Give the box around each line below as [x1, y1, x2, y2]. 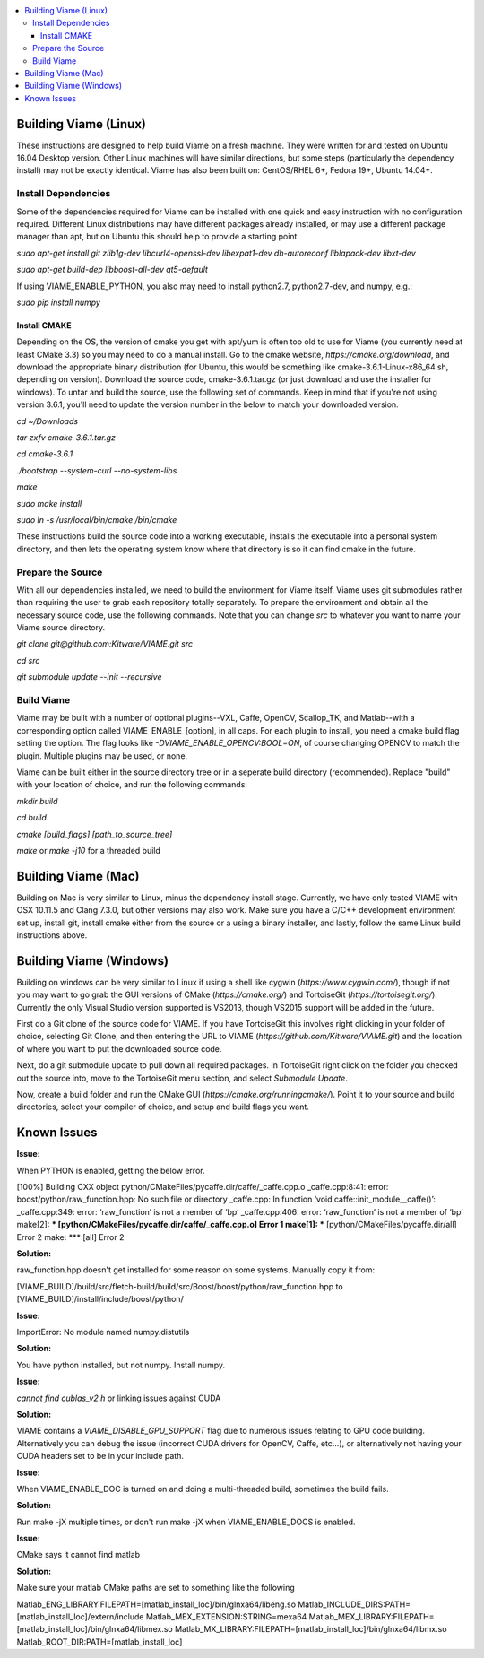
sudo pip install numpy [16, 297, 100, 308]
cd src [16, 655, 40, 665]
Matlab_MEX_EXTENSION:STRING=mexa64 [145, 1611, 307, 1622]
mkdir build [16, 795, 58, 806]
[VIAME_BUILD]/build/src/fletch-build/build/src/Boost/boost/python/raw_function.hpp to [16, 1280, 344, 1291]
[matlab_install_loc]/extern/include [16, 1611, 144, 1622]
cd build [16, 812, 47, 823]
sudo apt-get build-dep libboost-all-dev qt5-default [16, 265, 208, 275]
